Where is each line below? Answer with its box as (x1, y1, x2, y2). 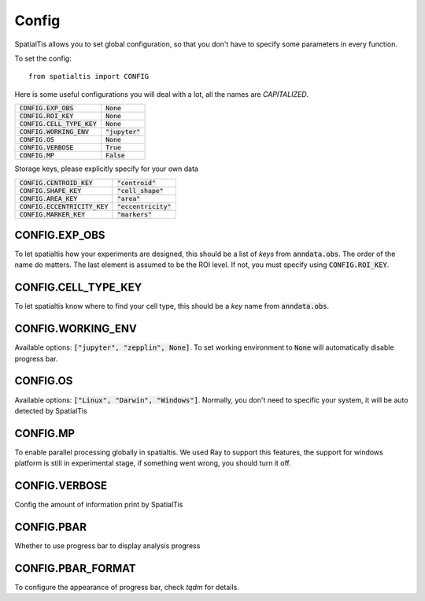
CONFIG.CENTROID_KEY (19, 178, 94, 187)
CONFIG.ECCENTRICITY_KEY (19, 202, 109, 210)
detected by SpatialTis (14, 406, 88, 415)
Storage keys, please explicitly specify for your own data (14, 164, 198, 173)
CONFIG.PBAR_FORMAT (14, 562, 137, 575)
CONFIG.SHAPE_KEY (19, 186, 82, 195)
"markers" (116, 210, 153, 218)
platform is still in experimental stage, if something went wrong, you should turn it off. (14, 458, 291, 468)
